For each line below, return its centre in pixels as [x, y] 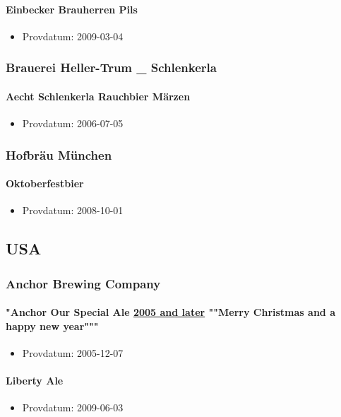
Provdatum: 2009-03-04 [73, 36]
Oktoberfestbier [45, 183]
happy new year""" [52, 325]
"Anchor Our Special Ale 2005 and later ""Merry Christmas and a [170, 312]
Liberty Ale [35, 381]
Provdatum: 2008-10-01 [73, 210]
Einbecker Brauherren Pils [72, 9]
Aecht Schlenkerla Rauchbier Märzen [98, 96]
